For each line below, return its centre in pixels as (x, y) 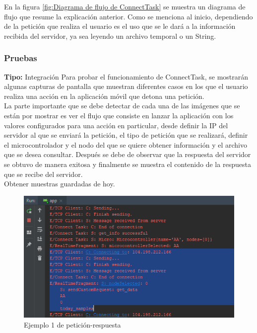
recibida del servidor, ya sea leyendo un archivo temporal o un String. (110, 36)
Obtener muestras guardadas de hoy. (60, 184)
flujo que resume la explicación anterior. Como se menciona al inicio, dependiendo (128, 16)
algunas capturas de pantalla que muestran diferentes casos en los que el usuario (126, 86)
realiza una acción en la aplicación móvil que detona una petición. (104, 96)
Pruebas (21, 58)
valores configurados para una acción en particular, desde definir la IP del (116, 125)
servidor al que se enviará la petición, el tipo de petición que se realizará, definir (126, 135)
